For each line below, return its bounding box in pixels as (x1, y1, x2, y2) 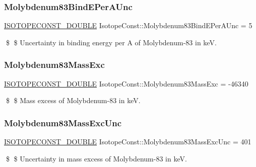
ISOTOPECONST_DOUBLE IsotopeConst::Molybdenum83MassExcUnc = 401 (4, 136, 251, 147)
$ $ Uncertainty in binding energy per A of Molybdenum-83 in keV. (6, 37, 217, 47)
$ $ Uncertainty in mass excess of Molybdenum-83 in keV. (6, 153, 187, 163)
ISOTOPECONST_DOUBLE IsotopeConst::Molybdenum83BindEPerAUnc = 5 (4, 20, 252, 31)
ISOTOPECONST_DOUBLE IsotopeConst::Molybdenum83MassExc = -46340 (4, 78, 248, 89)
